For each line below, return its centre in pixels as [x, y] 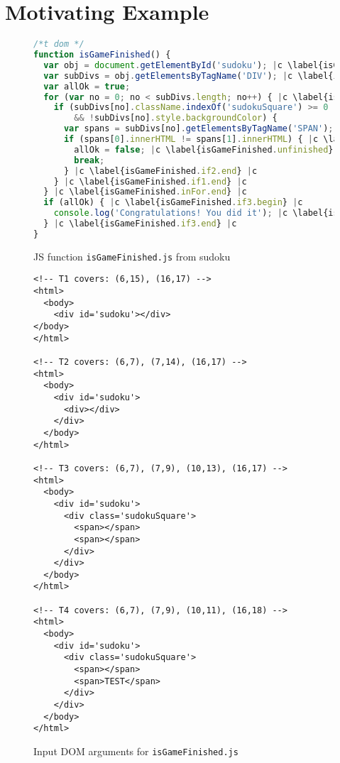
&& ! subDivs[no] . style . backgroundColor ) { [176, 118]
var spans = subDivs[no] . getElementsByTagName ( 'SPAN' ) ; [198, 129]
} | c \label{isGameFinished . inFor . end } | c [145, 192]
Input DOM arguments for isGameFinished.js [136, 751]
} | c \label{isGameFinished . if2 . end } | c [160, 171]
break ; [89, 160]
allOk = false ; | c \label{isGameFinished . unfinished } [204, 149]
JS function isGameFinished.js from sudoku [132, 256]
